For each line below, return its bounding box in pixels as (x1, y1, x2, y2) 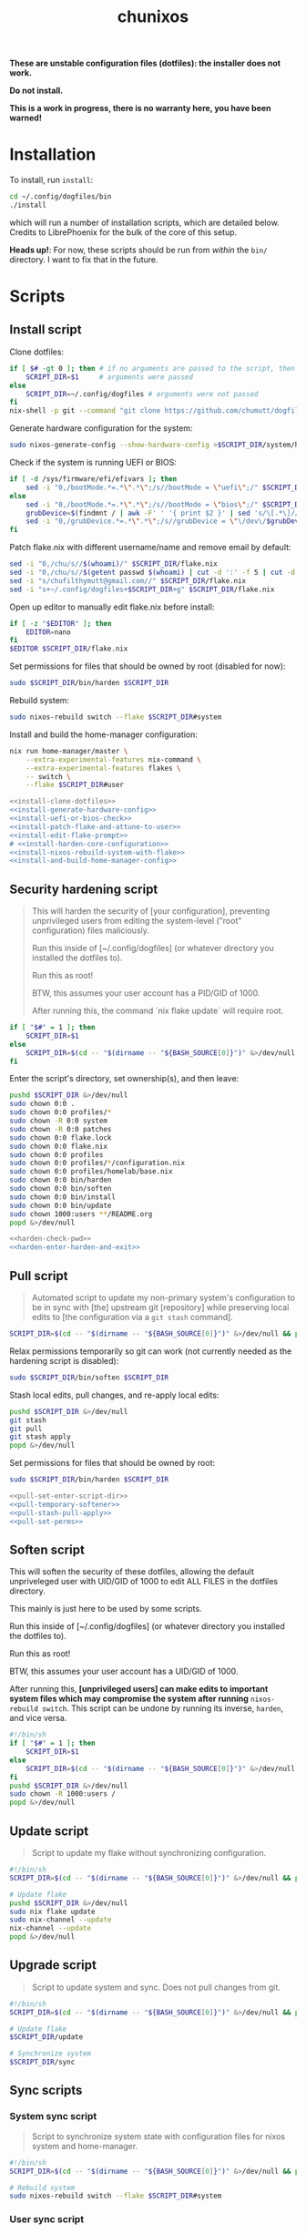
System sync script (9, 2110, 97, 2123)
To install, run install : (9, 175, 94, 186)
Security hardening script (9, 881, 158, 897)
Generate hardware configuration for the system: (9, 423, 193, 434)
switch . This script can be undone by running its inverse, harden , (42, 1703, 284, 1714)
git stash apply (9, 1432, 71, 1441)
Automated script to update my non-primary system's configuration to (31, 1292, 296, 1303)
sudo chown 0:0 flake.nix (9, 1142, 107, 1151)
